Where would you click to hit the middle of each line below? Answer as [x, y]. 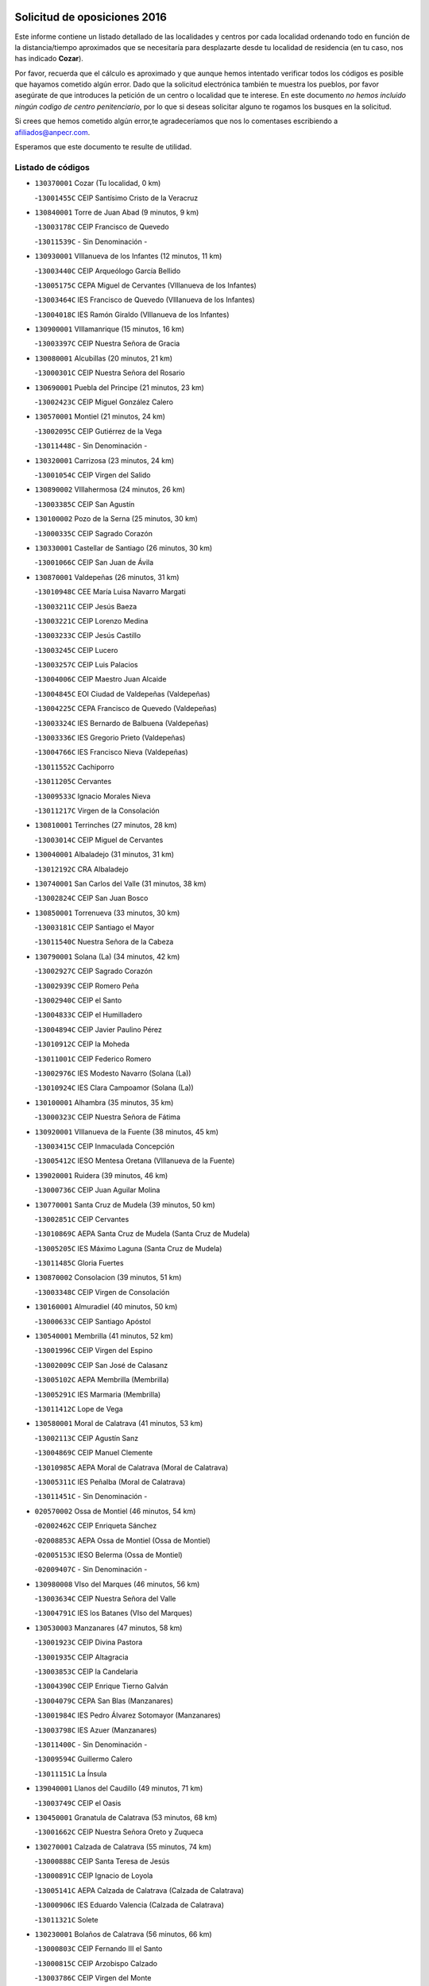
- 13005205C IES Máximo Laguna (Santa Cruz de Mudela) [128, 1248]
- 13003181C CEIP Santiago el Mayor [95, 927]
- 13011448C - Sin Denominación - [91, 446]
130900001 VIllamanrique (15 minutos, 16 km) [109, 329]
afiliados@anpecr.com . [52, 132]
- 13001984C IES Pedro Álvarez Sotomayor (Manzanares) [128, 1715]
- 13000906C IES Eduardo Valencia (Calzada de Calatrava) [129, 1905]
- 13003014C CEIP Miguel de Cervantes [99, 840]
